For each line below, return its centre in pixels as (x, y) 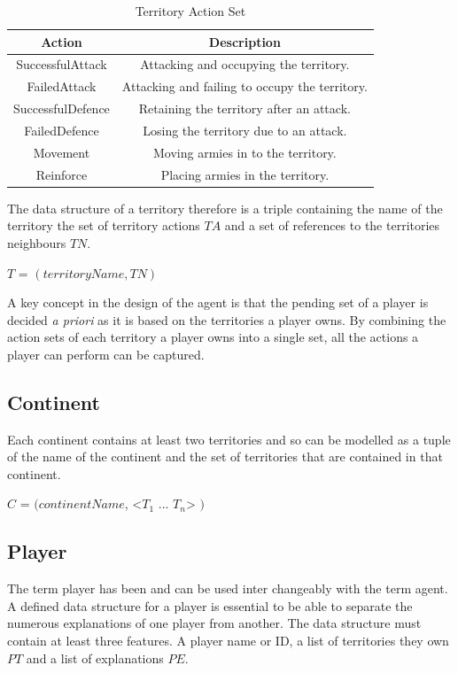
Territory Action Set (190, 11)
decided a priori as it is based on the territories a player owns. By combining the (227, 319)
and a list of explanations (95, 658)
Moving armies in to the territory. (245, 152)
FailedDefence (62, 130)
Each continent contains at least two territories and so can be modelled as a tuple (229, 439)
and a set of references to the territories (332, 225)
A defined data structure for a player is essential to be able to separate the (210, 605)
